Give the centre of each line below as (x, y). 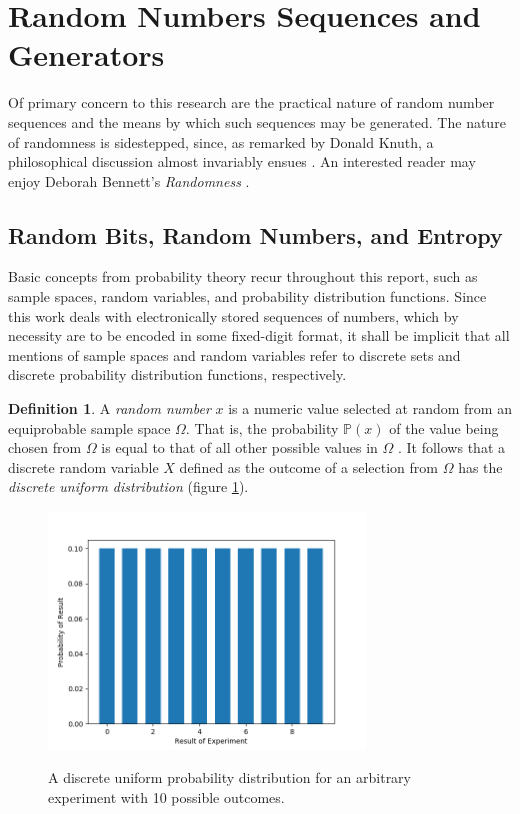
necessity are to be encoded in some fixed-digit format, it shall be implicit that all (259, 335)
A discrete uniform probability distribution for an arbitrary (230, 777)
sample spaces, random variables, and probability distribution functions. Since (247, 296)
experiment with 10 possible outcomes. (166, 796)
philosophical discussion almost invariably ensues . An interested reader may (242, 161)
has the (480, 466)
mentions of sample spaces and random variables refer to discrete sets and (234, 354)
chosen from (45, 447)
